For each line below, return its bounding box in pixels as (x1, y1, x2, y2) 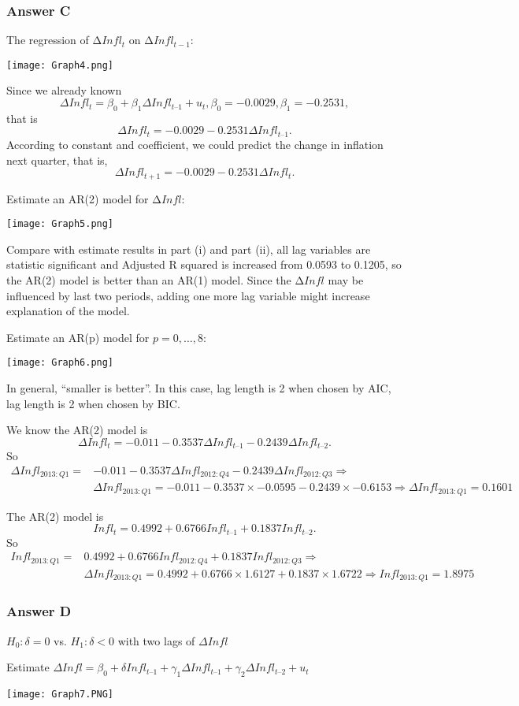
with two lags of (117, 632, 195, 648)
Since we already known (6, 82, 122, 98)
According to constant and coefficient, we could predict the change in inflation (6, 136, 384, 152)
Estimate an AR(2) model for (6, 190, 149, 206)
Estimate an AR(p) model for (6, 329, 150, 345)
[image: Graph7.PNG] (6, 689, 114, 700)
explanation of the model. (6, 303, 130, 319)
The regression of (6, 32, 89, 48)
